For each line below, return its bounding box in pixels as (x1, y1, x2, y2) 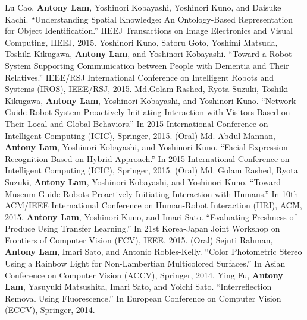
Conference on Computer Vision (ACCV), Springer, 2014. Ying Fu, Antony (5, 268, 283, 281)
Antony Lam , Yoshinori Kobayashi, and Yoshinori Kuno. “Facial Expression (5, 141, 288, 153)
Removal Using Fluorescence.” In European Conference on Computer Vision (5, 292, 281, 304)
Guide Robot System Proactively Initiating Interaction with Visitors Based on (5, 106, 290, 118)
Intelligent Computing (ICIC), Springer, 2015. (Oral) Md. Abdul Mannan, (5, 129, 275, 141)
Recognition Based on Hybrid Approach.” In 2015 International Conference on (5, 152, 290, 164)
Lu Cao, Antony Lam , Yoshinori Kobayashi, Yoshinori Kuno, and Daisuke (5, 1, 281, 13)
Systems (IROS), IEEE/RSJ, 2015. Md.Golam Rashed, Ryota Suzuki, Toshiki (5, 83, 289, 95)
